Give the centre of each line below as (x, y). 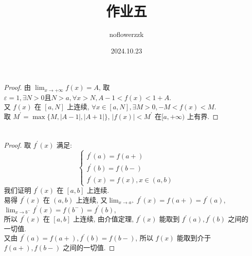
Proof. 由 (18, 87)
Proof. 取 (18, 145)
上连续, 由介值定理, (103, 219)
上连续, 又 (91, 200)
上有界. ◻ (203, 116)
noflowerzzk (126, 34)
